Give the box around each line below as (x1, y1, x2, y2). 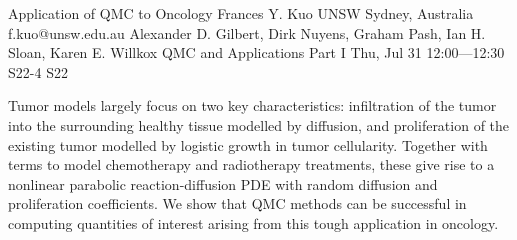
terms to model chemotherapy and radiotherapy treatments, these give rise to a (8, 154, 495, 175)
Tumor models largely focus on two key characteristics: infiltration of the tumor (8, 95, 497, 116)
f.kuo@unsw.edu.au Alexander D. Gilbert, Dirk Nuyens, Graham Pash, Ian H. (8, 22, 486, 43)
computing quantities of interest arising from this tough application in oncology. (8, 212, 499, 233)
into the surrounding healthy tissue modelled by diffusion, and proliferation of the (8, 114, 510, 135)
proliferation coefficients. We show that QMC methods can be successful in (8, 193, 467, 214)
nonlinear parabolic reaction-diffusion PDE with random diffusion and (8, 173, 438, 194)
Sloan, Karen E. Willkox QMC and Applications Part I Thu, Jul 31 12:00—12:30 (8, 42, 505, 63)
